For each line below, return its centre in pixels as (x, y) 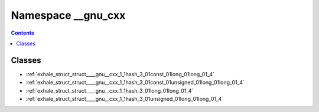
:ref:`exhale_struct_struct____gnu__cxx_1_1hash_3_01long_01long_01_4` (110, 90)
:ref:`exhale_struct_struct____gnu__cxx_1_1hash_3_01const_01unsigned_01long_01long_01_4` (135, 83)
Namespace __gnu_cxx (68, 15)
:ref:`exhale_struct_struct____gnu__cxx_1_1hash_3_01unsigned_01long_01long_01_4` (125, 99)
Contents (23, 33)
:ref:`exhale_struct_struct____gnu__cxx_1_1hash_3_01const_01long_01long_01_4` (120, 74)
